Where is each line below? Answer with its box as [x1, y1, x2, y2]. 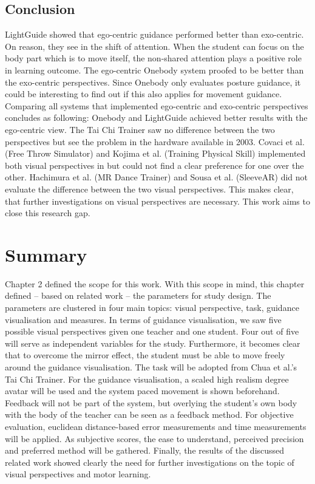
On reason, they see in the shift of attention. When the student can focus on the [5, 39, 304, 52]
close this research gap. [5, 206, 90, 219]
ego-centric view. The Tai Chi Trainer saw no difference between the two [5, 123, 275, 135]
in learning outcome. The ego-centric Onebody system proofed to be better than [5, 63, 304, 76]
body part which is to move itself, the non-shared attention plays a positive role [5, 52, 302, 64]
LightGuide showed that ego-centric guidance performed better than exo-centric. [5, 28, 304, 41]
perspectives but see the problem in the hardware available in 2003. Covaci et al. [5, 135, 305, 148]
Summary [5, 242, 87, 267]
